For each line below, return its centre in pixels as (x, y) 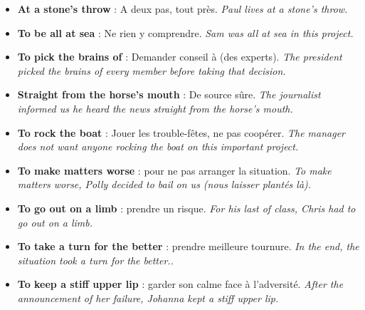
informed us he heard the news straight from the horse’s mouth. (155, 108)
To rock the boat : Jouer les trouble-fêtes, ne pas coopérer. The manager (181, 132)
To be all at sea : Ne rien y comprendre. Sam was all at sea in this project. (185, 32)
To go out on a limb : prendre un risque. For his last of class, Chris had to (186, 208)
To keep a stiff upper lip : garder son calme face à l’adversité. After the (180, 284)
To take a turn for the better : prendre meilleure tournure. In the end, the (188, 246)
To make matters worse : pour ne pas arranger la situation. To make (174, 170)
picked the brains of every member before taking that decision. (152, 70)
